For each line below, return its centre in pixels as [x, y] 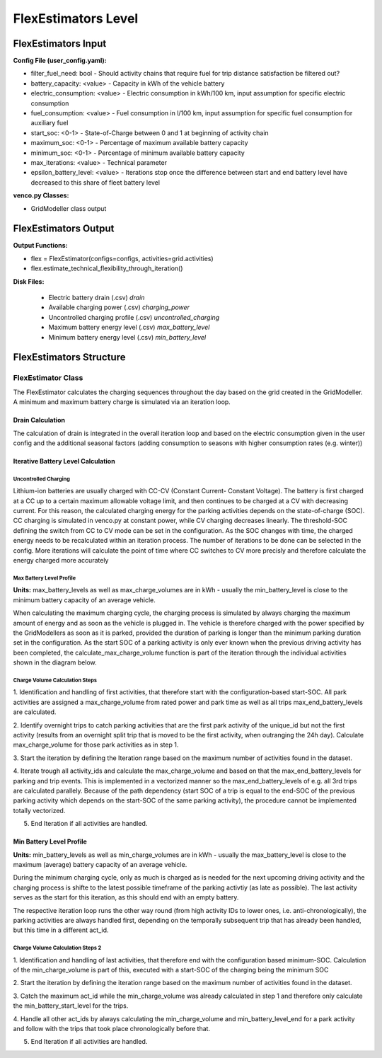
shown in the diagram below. [55, 662]
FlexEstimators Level [76, 18]
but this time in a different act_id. [61, 930]
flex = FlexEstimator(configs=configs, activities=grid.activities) [122, 258]
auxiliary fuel [50, 123]
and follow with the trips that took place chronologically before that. [112, 1029]
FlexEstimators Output [64, 229]
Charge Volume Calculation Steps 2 [57, 948]
